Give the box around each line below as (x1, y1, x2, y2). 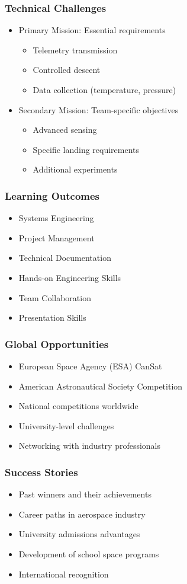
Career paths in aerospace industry (18, 508, 146, 520)
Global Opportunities (5, 336, 109, 351)
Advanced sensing (33, 123, 97, 136)
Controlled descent (33, 63, 101, 76)
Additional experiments (33, 163, 118, 175)
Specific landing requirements (33, 143, 140, 155)
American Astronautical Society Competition (18, 379, 183, 392)
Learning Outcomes (5, 188, 100, 203)
